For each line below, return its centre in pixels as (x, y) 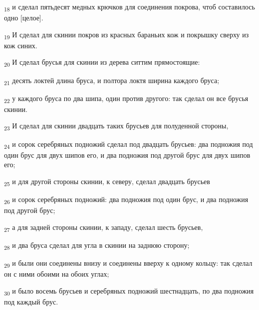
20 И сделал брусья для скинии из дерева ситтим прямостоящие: (102, 63)
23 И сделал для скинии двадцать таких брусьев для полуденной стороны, (116, 126)
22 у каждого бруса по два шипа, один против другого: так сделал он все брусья (126, 99)
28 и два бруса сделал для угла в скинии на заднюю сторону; (97, 245)
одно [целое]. (24, 18)
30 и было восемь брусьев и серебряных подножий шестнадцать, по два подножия (129, 291)
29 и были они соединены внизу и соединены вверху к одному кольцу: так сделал (128, 263)
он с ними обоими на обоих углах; (57, 274)
